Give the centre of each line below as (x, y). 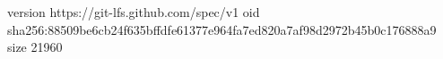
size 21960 (35, 47)
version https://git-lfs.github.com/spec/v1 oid (134, 12)
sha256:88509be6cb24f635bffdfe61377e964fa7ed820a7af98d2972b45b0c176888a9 (222, 29)
